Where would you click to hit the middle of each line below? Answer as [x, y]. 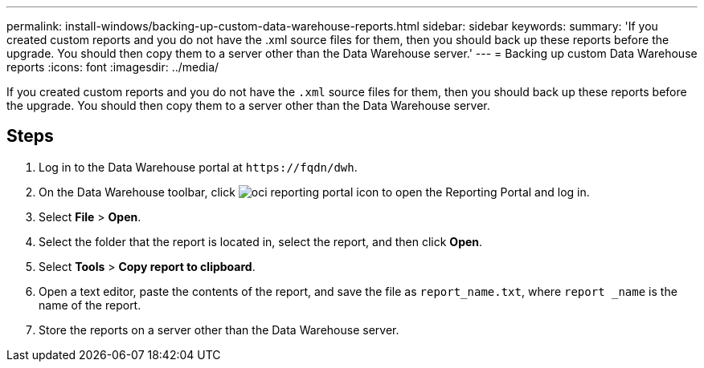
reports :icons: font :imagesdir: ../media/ [113, 67]
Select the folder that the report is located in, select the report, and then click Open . [261, 241]
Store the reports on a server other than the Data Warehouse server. [219, 330]
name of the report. [90, 305]
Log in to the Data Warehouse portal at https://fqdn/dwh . [198, 167]
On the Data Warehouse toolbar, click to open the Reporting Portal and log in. [314, 192]
